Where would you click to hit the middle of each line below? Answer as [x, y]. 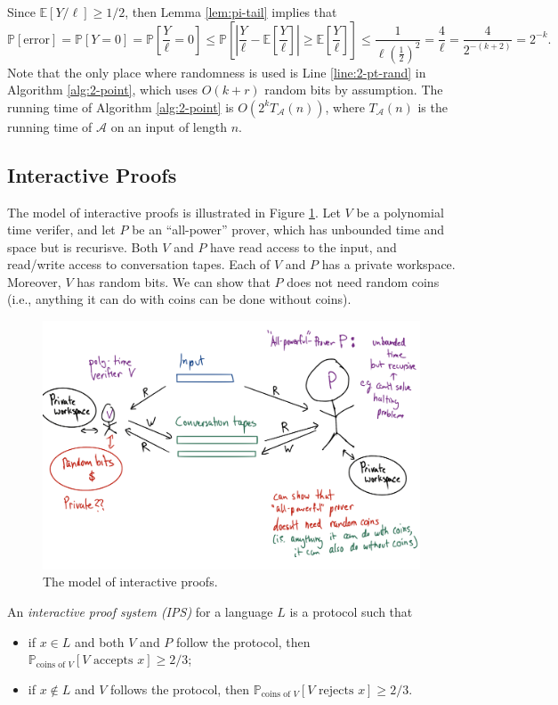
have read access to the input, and [303, 246]
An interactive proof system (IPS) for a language [140, 611]
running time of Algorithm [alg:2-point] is [121, 107]
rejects [336, 690]
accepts [113, 661]
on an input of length [169, 126]
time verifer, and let [61, 230]
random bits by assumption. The [354, 90]
